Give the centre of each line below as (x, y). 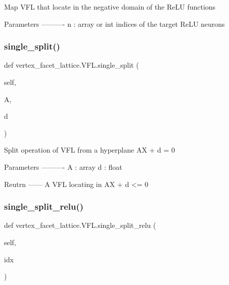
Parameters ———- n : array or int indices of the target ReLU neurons (114, 23)
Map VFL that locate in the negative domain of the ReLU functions (110, 7)
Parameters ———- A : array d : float (63, 167)
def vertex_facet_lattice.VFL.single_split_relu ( (80, 225)
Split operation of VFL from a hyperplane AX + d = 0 (90, 150)
